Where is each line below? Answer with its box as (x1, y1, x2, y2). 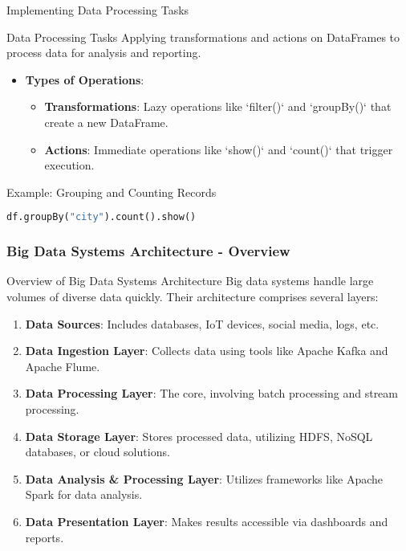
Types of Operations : (25, 71, 144, 88)
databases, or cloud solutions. (25, 443, 170, 460)
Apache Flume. (25, 357, 100, 374)
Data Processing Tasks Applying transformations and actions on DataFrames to (6, 28, 400, 45)
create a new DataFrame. (44, 113, 168, 130)
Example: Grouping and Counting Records (6, 183, 217, 200)
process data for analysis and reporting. (6, 44, 201, 61)
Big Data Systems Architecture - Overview (6, 241, 290, 261)
